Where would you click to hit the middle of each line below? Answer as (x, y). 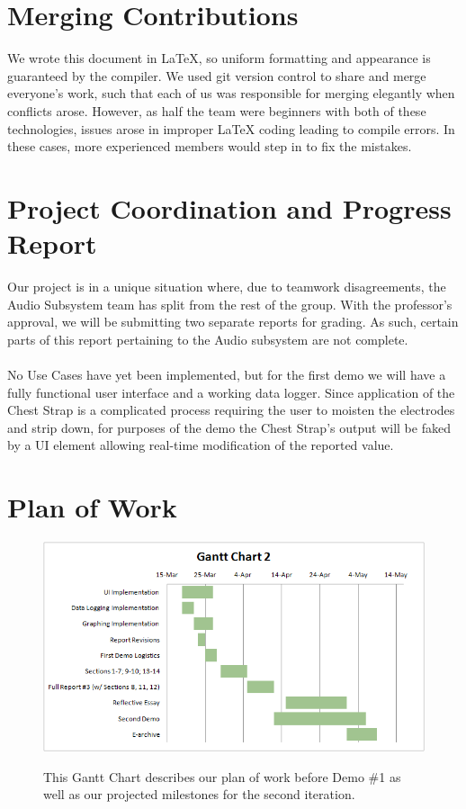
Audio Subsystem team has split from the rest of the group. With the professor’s (230, 304)
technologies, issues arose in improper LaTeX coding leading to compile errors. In (231, 128)
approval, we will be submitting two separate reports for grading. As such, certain (233, 322)
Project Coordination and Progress (229, 207)
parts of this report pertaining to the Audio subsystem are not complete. (208, 339)
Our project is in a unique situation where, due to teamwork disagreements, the (227, 286)
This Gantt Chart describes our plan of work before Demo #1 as (222, 776)
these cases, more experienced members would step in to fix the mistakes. (210, 146)
